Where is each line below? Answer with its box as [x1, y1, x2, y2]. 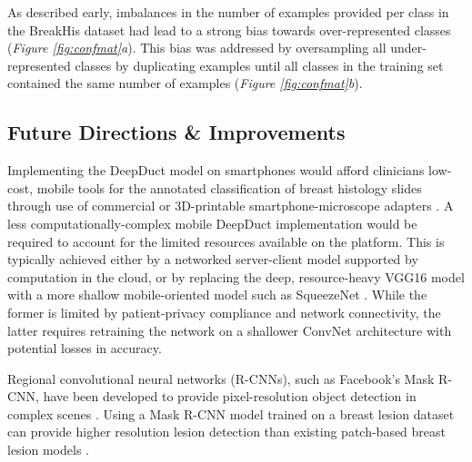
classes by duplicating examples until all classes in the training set [75, 55, 444, 74]
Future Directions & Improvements [7, 118, 346, 146]
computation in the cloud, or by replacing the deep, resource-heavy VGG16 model [7, 267, 465, 286]
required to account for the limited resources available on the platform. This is [7, 231, 445, 251]
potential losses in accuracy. [7, 339, 162, 358]
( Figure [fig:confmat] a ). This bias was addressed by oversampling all [7, 38, 387, 57]
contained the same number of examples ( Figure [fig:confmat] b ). [7, 74, 363, 93]
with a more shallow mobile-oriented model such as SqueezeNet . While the [7, 285, 427, 304]
